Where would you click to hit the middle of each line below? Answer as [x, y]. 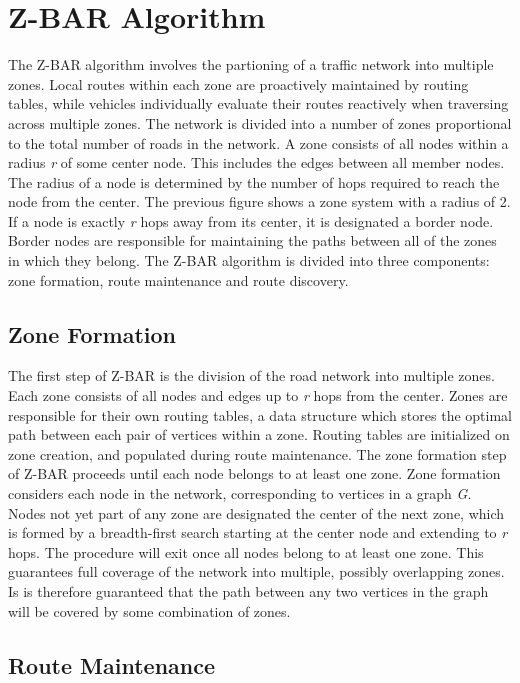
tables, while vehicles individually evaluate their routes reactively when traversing [258, 103]
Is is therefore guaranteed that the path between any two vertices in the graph [248, 590]
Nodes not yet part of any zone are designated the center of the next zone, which [256, 512]
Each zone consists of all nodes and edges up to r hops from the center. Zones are [258, 395]
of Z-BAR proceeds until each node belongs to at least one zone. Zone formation [254, 473]
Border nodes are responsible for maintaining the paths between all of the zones [252, 240]
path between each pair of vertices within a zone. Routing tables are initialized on [259, 434]
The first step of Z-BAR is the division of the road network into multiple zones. [251, 375]
